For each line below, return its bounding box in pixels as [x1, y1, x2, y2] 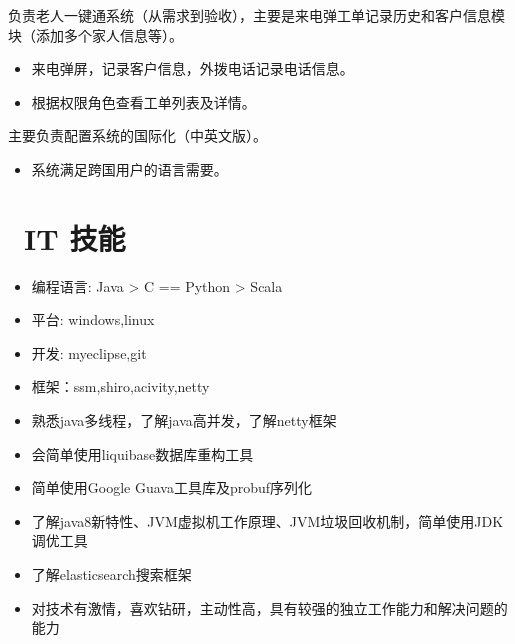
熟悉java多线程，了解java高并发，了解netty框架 [31, 410, 337, 431]
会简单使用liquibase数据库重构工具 [31, 443, 254, 464]
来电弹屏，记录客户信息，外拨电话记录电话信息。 [31, 58, 354, 79]
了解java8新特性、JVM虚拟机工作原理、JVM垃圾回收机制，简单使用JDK [31, 510, 504, 531]
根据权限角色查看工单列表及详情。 [31, 91, 256, 112]
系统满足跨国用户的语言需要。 [31, 158, 228, 179]
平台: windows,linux [31, 309, 155, 330]
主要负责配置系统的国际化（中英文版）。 [8, 125, 267, 146]
